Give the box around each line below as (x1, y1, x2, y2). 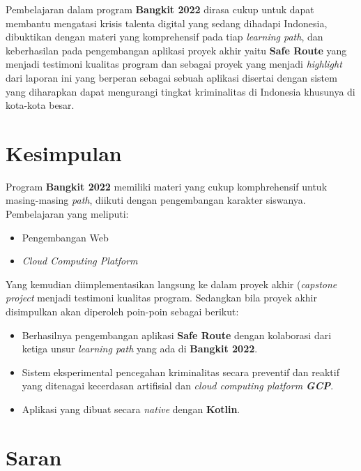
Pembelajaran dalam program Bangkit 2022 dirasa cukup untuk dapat (6, 2, 314, 16)
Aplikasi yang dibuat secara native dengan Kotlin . (22, 402, 240, 416)
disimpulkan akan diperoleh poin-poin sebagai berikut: (6, 304, 239, 319)
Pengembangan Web (22, 230, 109, 244)
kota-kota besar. (6, 98, 75, 112)
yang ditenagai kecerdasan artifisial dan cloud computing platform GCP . (22, 378, 334, 393)
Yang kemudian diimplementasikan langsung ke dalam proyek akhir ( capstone (6, 276, 337, 291)
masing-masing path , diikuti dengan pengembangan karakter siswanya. (6, 193, 306, 207)
